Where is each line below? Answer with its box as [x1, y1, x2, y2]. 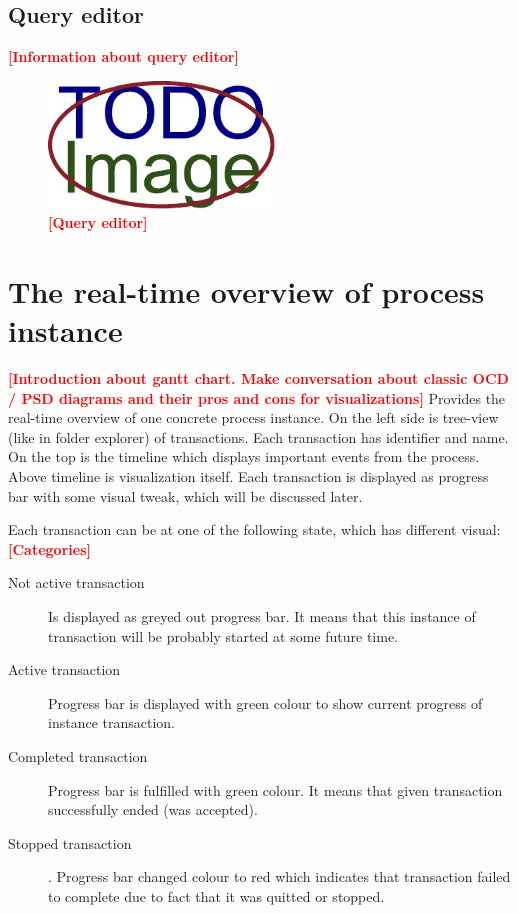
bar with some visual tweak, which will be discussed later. [8, 485, 363, 506]
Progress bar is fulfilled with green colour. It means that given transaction [48, 779, 503, 800]
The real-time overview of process [8, 270, 485, 311]
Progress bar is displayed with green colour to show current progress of [48, 692, 483, 713]
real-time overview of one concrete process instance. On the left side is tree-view [8, 407, 499, 428]
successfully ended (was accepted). [48, 799, 258, 820]
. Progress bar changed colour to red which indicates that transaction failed [48, 866, 511, 887]
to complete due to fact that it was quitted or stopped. [48, 885, 385, 906]
